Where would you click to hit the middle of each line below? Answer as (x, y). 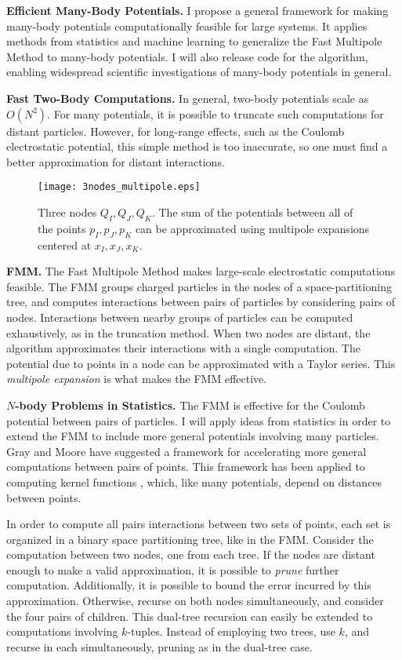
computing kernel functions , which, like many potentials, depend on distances (194, 481)
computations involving (62, 631)
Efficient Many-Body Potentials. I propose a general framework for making (197, 10)
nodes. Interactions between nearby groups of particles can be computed (180, 317)
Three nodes (67, 212)
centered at (65, 244)
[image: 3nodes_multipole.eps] (119, 187)
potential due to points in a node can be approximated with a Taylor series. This (201, 363)
